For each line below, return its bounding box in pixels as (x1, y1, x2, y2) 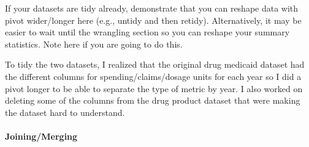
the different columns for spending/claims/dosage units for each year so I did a (5, 70, 302, 82)
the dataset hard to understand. (5, 106, 125, 118)
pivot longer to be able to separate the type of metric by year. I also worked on (5, 82, 303, 95)
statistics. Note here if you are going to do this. (5, 37, 183, 50)
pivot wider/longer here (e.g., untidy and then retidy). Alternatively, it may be (5, 13, 302, 26)
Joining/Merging (5, 129, 78, 142)
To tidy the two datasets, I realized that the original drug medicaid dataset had (5, 58, 305, 71)
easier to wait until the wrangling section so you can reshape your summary (5, 26, 290, 38)
